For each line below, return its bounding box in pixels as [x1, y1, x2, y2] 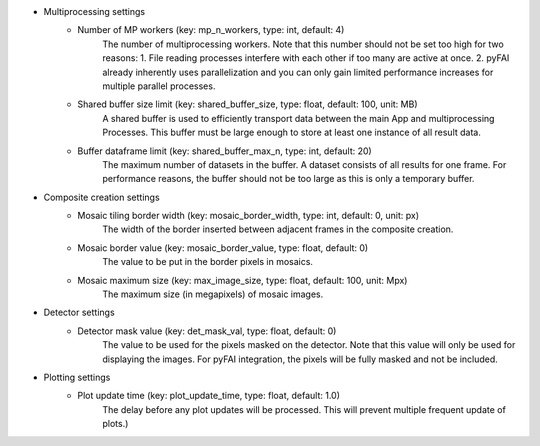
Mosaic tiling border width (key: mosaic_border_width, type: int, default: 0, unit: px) [77, 210, 420, 222]
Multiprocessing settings [43, 6, 145, 17]
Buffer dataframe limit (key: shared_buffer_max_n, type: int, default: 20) [77, 145, 372, 157]
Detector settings [43, 306, 115, 319]
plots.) [102, 418, 129, 430]
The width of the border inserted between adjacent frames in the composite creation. [102, 223, 454, 235]
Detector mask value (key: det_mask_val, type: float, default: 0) [77, 325, 337, 337]
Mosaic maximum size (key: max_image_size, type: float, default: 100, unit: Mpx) [77, 274, 408, 286]
